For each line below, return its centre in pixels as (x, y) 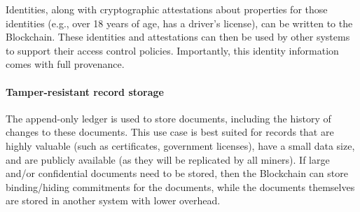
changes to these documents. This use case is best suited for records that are (170, 132)
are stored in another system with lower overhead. (113, 200)
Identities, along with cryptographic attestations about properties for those (167, 9)
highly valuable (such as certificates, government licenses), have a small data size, (180, 145)
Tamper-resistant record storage (85, 91)
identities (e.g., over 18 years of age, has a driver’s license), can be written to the (179, 23)
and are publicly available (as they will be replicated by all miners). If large (168, 159)
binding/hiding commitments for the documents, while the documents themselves (180, 186)
